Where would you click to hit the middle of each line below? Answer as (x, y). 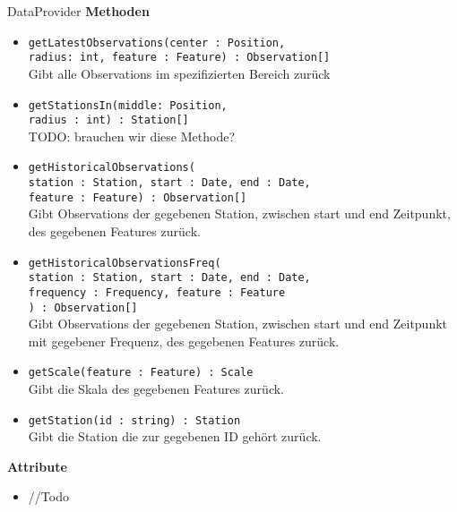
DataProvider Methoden (78, 11)
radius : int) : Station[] (108, 120)
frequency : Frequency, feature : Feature (157, 292)
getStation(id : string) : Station (134, 420)
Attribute (37, 466)
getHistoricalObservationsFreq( (125, 263)
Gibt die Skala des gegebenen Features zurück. (156, 389)
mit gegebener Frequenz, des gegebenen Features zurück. (184, 341)
